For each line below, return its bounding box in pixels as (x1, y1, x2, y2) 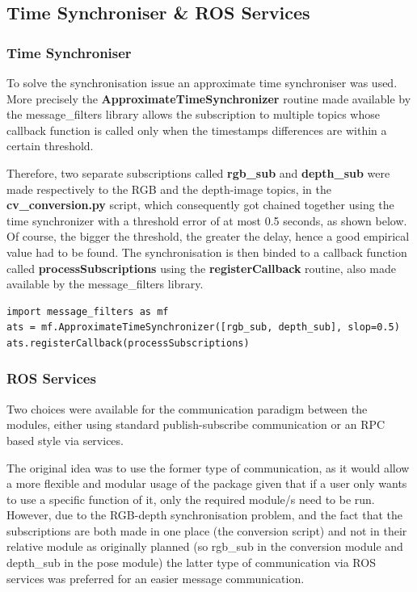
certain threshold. (6, 137, 94, 154)
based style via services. (6, 431, 124, 448)
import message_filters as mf (6, 305, 169, 317)
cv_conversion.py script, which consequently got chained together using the (6, 196, 394, 213)
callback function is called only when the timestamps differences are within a (6, 121, 387, 138)
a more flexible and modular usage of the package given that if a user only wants (6, 475, 407, 492)
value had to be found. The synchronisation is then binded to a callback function (6, 243, 407, 260)
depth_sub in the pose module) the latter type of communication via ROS (6, 554, 376, 571)
